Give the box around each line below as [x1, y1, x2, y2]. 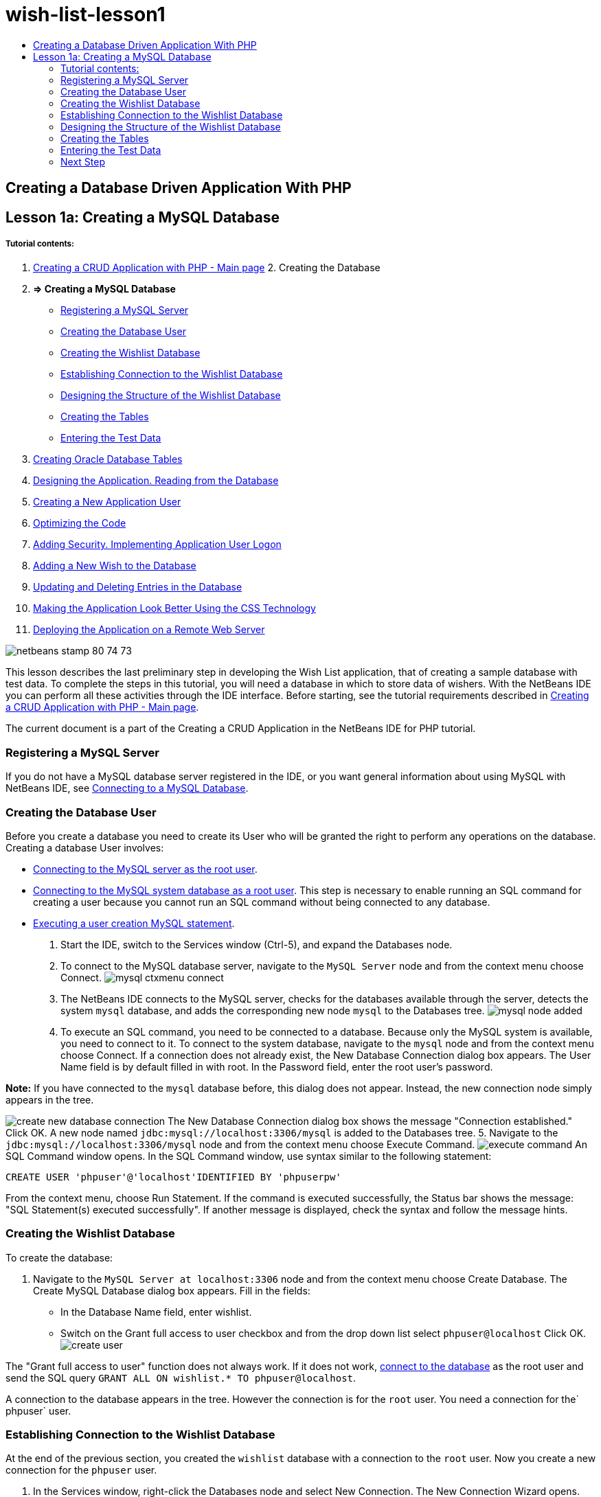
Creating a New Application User [33, 496, 181, 508]
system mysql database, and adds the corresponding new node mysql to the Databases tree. [60, 1004, 485, 1016]
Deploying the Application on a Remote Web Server [33, 624, 265, 636]
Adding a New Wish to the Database [33, 560, 196, 572]
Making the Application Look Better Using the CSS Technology [33, 602, 316, 615]
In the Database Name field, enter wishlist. [60, 1305, 252, 1318]
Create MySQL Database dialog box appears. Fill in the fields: [33, 1284, 310, 1296]
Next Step [60, 155, 105, 168]
